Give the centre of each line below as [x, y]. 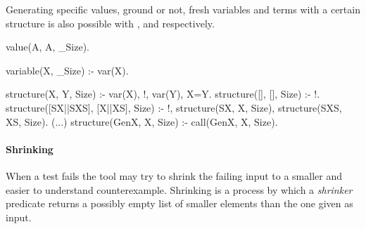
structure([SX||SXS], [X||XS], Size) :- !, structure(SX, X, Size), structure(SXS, [174, 107]
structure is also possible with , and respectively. [110, 23]
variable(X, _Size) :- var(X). [67, 70]
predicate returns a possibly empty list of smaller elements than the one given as [179, 203]
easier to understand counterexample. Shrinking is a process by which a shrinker [179, 189]
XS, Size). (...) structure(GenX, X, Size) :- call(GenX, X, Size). [142, 121]
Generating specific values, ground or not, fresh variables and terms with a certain [183, 9]
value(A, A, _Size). [48, 47]
